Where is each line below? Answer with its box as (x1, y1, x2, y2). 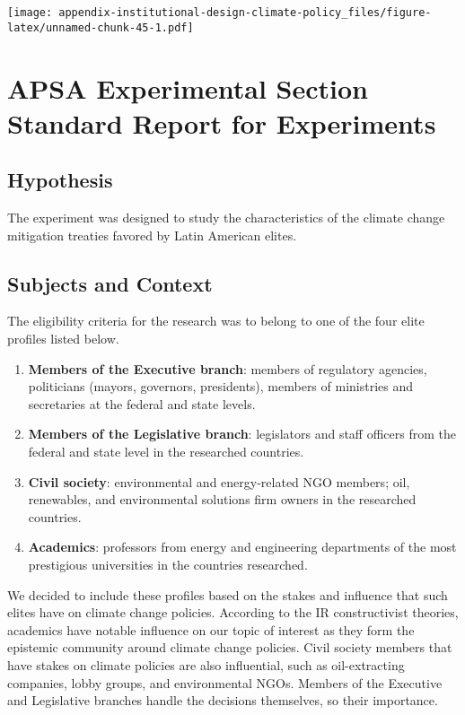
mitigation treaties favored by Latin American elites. (7, 225, 297, 244)
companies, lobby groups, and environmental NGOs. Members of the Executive (7, 673, 443, 692)
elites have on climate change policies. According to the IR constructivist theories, (7, 603, 459, 622)
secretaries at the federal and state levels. (28, 394, 256, 413)
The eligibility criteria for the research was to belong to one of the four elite (7, 311, 425, 330)
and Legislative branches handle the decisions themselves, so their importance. (7, 691, 438, 710)
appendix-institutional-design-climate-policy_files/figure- (58, 6, 432, 19)
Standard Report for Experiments (7, 104, 436, 141)
